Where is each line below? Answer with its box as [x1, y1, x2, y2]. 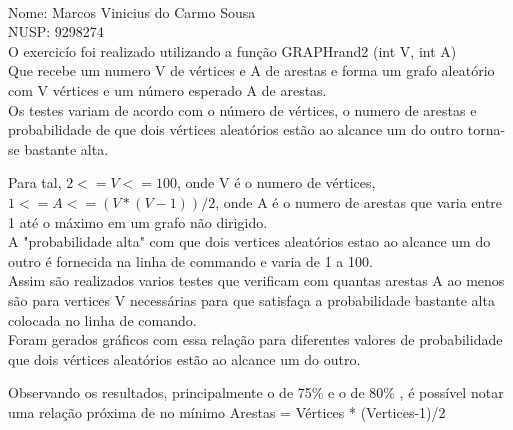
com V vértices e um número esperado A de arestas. [8, 79, 327, 100]
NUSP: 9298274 [8, 21, 104, 42]
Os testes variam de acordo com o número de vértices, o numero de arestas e [8, 99, 477, 120]
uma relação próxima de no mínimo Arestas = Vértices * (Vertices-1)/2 [8, 401, 446, 422]
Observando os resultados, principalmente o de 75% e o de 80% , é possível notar [8, 382, 504, 403]
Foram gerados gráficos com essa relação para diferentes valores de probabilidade [8, 329, 503, 350]
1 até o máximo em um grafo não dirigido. [8, 211, 268, 232]
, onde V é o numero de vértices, [176, 172, 376, 193]
